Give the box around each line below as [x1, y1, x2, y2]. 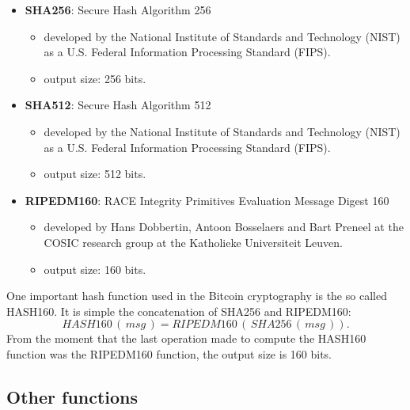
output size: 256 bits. [44, 70, 146, 86]
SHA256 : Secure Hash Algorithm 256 [25, 2, 211, 17]
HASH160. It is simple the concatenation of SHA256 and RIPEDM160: [6, 302, 351, 319]
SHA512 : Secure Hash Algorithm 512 [25, 97, 211, 113]
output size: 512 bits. [44, 165, 146, 182]
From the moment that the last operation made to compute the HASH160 [6, 330, 366, 347]
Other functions [6, 384, 139, 408]
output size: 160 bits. [44, 260, 146, 277]
